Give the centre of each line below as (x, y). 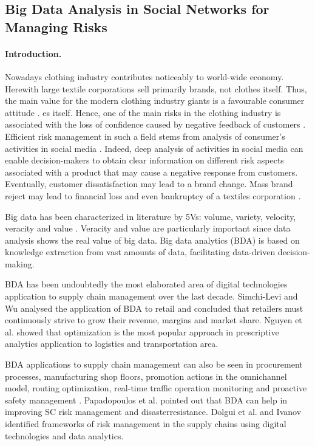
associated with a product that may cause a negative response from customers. (151, 172)
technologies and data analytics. (64, 435)
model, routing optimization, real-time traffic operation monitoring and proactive (156, 388)
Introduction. (33, 53)
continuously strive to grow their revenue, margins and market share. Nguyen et (154, 320)
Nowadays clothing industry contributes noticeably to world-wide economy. (144, 76)
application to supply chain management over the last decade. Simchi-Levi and (151, 296)
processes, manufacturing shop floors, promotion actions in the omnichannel (146, 376)
